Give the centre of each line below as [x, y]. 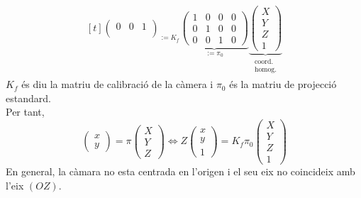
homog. [265, 70]
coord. [264, 62]
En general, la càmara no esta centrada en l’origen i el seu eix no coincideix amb [180, 171]
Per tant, [25, 112]
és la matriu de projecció [283, 84]
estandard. [28, 98]
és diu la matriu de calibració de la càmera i [117, 84]
